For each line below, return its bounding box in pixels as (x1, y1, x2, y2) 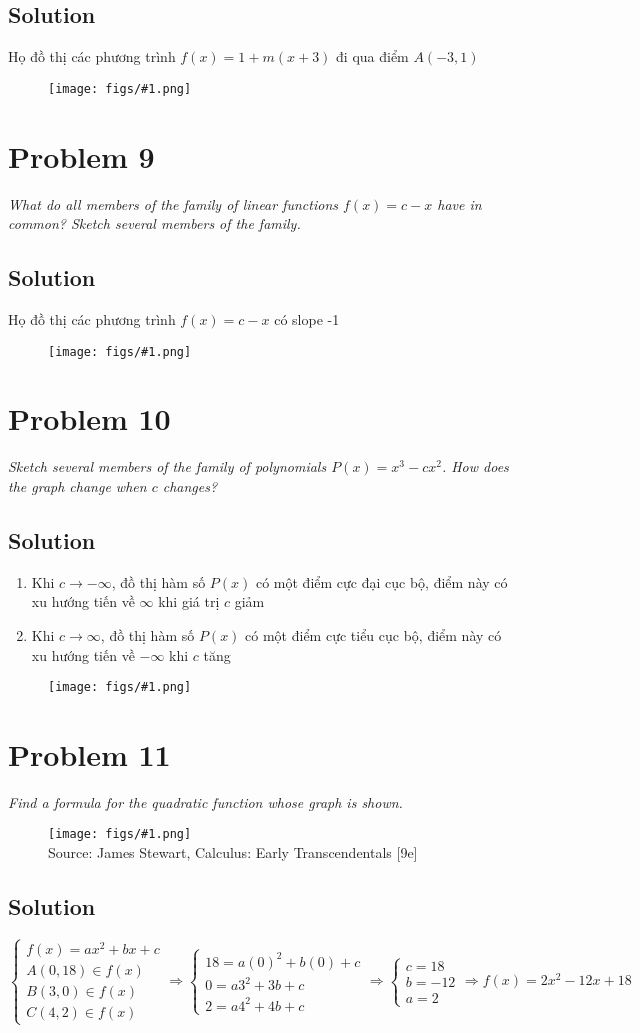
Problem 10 (8, 398, 171, 439)
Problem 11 (8, 733, 171, 774)
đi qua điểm (336, 46, 409, 67)
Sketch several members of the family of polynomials (8, 456, 327, 477)
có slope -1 (274, 308, 340, 329)
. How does (441, 456, 509, 477)
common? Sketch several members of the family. (8, 213, 301, 234)
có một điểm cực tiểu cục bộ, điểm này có (245, 624, 502, 645)
